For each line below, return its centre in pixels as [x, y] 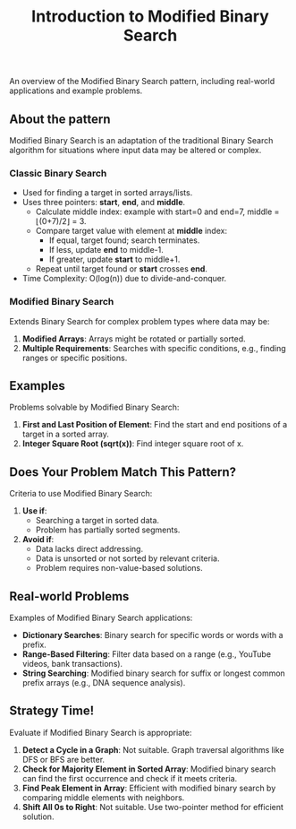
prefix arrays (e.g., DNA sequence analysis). [104, 683]
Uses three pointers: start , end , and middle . [104, 203]
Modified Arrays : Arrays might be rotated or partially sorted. [134, 339]
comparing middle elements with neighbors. [103, 797]
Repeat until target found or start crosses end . [122, 269]
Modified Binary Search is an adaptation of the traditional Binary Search [141, 140]
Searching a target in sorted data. [97, 521]
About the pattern [60, 119]
